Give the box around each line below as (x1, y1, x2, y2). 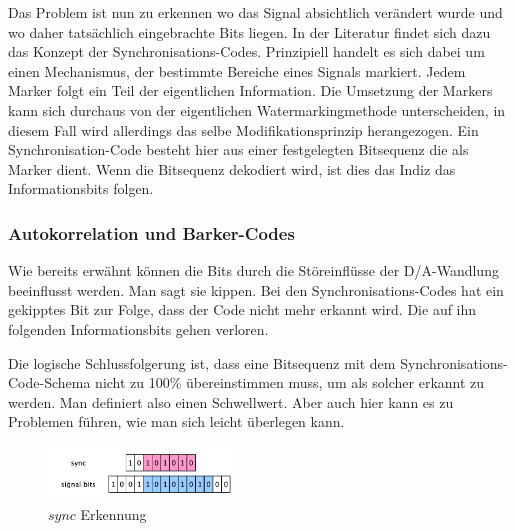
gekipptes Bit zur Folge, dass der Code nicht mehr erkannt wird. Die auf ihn (8, 299, 477, 320)
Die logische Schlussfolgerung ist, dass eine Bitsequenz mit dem (8, 352, 396, 373)
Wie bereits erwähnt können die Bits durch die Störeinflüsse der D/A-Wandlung (8, 260, 499, 281)
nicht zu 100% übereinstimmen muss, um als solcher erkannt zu (95, 372, 485, 393)
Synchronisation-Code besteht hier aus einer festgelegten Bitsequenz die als (8, 139, 469, 160)
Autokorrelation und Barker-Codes (8, 220, 295, 245)
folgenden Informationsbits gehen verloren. (8, 318, 269, 339)
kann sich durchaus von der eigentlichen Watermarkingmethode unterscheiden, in (8, 99, 506, 120)
